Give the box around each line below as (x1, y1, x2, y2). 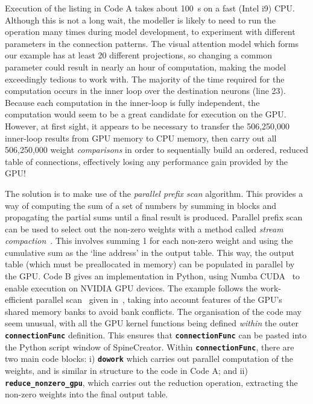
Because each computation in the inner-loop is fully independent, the (5, 96, 260, 108)
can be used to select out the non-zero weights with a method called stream (5, 222, 283, 235)
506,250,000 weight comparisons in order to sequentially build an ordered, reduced (5, 143, 309, 156)
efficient (5, 293, 34, 306)
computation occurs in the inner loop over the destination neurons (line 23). (5, 84, 286, 97)
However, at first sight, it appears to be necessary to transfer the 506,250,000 (5, 119, 289, 132)
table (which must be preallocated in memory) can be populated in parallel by (5, 258, 295, 270)
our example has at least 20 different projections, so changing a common (5, 49, 272, 61)
